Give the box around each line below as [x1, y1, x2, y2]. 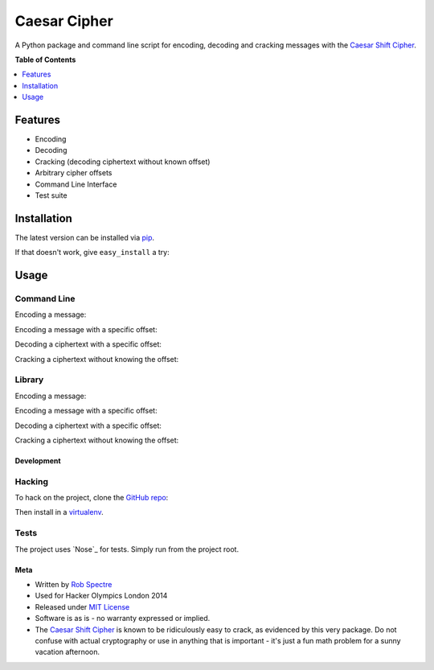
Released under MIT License [35, 602, 130, 611]
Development [14, 455, 61, 466]
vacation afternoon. [35, 647, 100, 657]
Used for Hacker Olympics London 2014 [35, 591, 168, 601]
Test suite [35, 190, 68, 200]
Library [14, 374, 44, 385]
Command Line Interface [35, 179, 117, 189]
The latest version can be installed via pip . [14, 232, 155, 242]
